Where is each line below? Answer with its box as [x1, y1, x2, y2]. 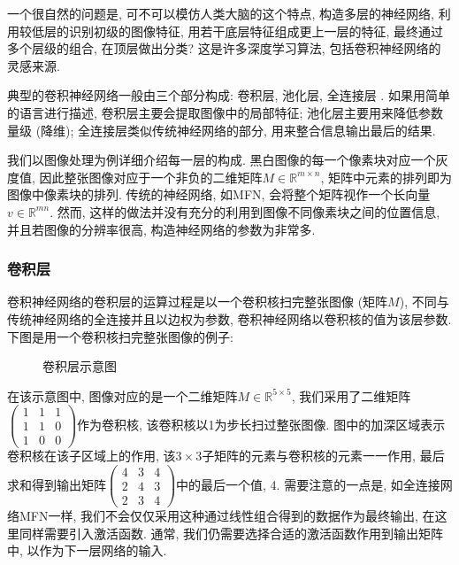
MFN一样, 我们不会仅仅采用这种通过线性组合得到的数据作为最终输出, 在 [19, 507, 435, 525]
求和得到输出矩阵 [7, 475, 106, 493]
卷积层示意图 [42, 357, 117, 375]
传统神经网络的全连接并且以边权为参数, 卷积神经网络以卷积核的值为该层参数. [7, 309, 452, 328]
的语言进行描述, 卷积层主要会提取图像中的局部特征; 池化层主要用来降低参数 [7, 103, 444, 121]
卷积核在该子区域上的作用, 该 [7, 446, 176, 465]
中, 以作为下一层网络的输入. [7, 541, 167, 560]
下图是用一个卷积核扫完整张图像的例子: [7, 327, 233, 345]
